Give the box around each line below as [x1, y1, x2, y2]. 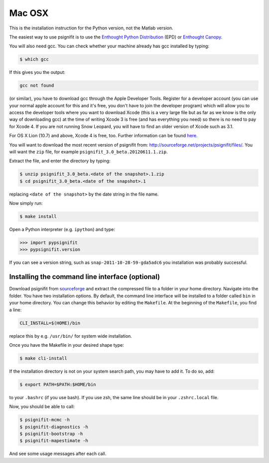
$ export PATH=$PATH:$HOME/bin [19, 382, 97, 387]
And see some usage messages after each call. [9, 451, 107, 457]
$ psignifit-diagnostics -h [19, 424, 88, 430]
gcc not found [19, 83, 54, 88]
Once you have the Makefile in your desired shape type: [9, 342, 124, 348]
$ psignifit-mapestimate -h [19, 438, 88, 444]
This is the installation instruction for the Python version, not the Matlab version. [9, 25, 173, 31]
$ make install [19, 214, 57, 220]
